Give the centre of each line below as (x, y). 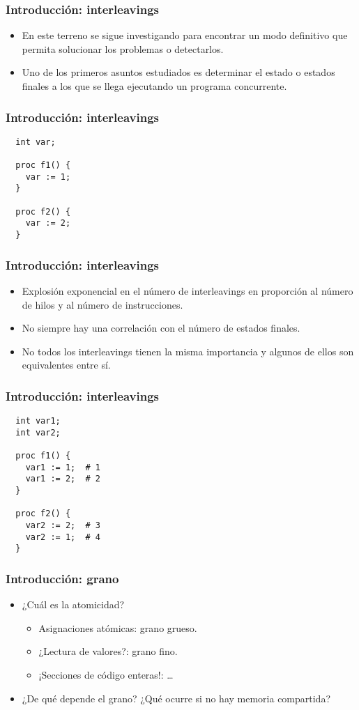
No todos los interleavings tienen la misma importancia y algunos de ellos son (188, 351)
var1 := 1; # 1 (63, 467)
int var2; (38, 432)
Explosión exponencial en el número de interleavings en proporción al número (188, 290)
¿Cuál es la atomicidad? (73, 604)
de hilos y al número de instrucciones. (102, 304)
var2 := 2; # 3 (63, 526)
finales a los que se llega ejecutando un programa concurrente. (154, 86)
